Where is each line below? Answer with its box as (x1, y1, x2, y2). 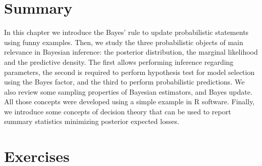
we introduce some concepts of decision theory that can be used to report (4, 106, 231, 116)
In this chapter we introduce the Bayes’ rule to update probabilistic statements (4, 27, 249, 37)
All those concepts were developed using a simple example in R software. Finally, (4, 96, 255, 107)
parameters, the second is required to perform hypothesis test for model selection (4, 66, 255, 77)
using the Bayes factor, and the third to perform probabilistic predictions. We (4, 76, 245, 87)
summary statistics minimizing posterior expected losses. (4, 116, 179, 127)
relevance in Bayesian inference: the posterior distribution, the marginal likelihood (4, 47, 258, 57)
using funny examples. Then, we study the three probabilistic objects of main (4, 36, 243, 47)
